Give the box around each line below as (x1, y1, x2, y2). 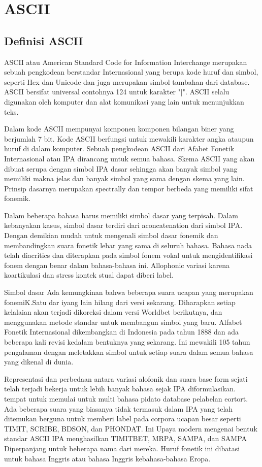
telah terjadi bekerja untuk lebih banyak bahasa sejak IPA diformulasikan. (4, 383, 236, 394)
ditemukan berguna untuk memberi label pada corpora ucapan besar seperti (4, 413, 241, 424)
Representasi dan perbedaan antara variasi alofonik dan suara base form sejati (4, 373, 248, 384)
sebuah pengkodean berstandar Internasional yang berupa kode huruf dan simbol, (4, 66, 258, 77)
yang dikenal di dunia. (4, 356, 74, 367)
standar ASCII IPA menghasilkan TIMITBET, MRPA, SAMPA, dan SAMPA (4, 433, 247, 444)
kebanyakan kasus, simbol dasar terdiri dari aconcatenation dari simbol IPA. (4, 220, 243, 230)
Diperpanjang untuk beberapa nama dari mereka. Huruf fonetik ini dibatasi (4, 443, 240, 453)
